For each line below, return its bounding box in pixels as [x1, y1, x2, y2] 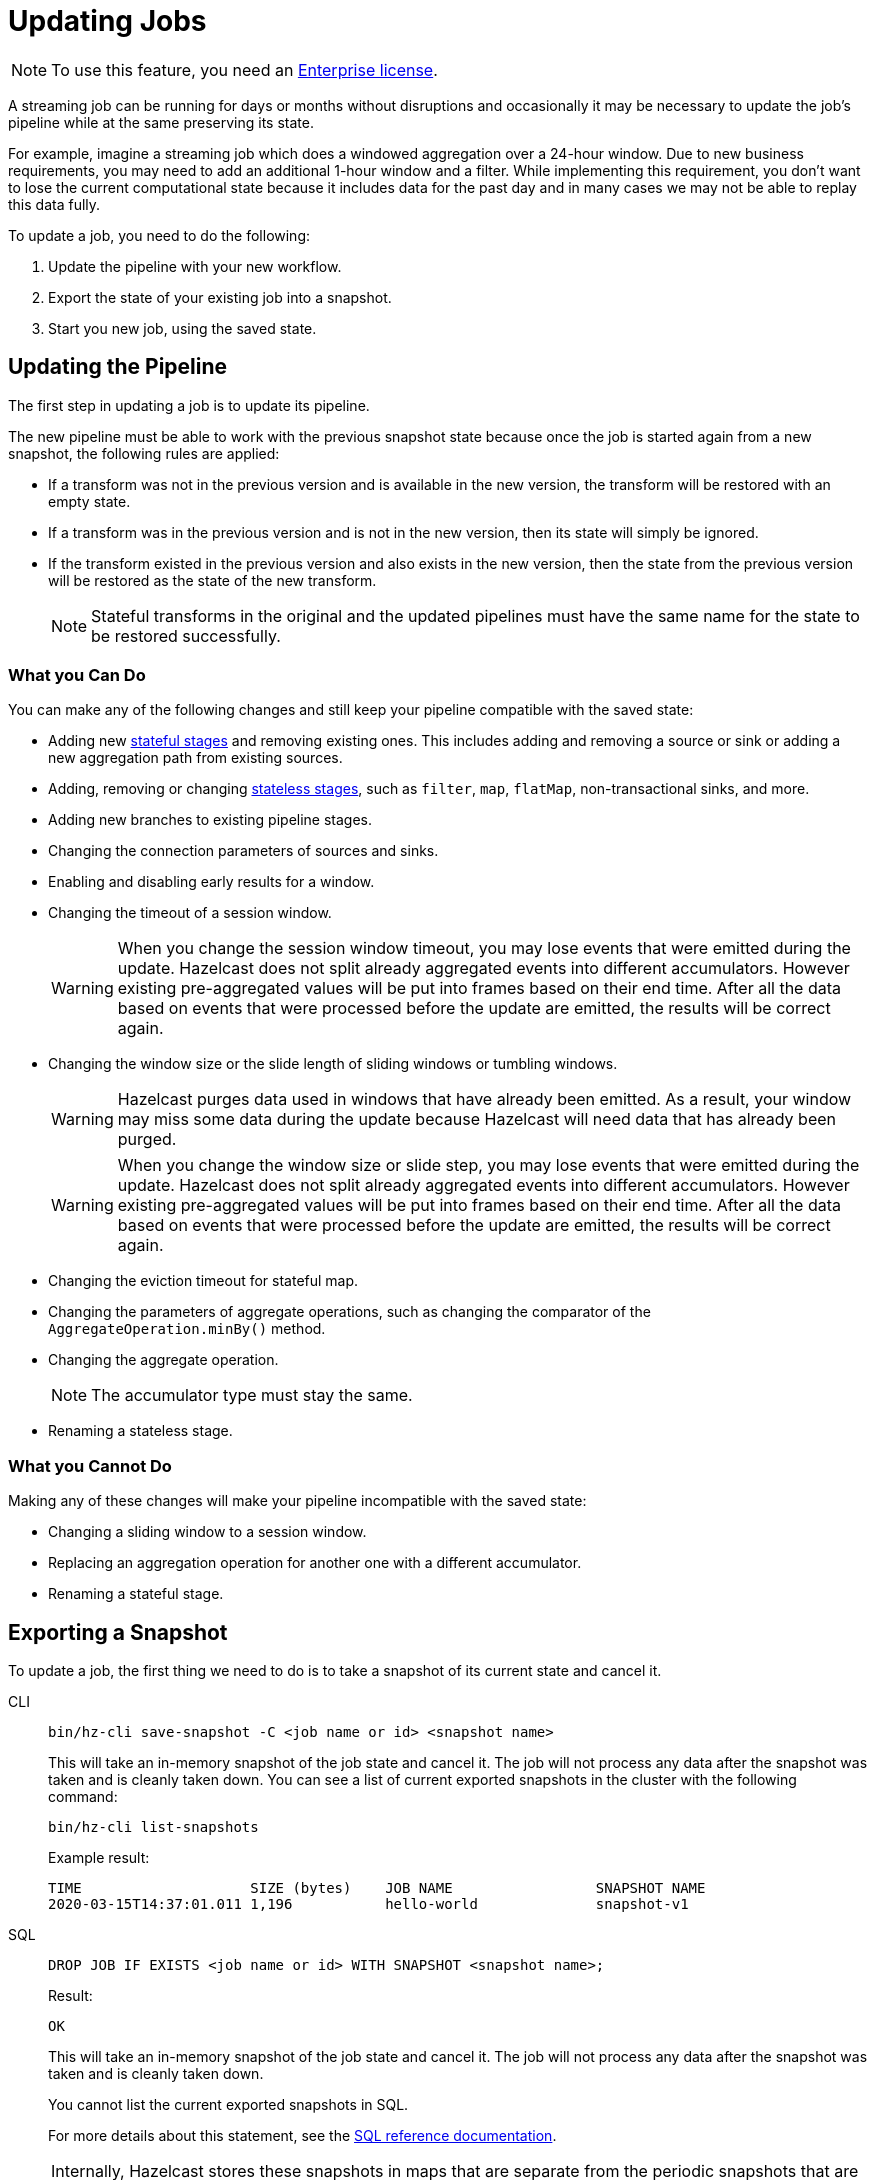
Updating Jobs [8, 4, 207, 38]
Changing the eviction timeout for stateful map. [48, 1272, 359, 1290]
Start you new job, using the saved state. [48, 319, 317, 337]
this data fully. [8, 195, 101, 213]
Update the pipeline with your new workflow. [48, 257, 342, 275]
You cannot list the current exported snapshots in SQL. [48, 2095, 409, 2113]
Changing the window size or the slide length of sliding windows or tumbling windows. [48, 1055, 618, 1073]
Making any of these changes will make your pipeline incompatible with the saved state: [8, 1492, 587, 1510]
